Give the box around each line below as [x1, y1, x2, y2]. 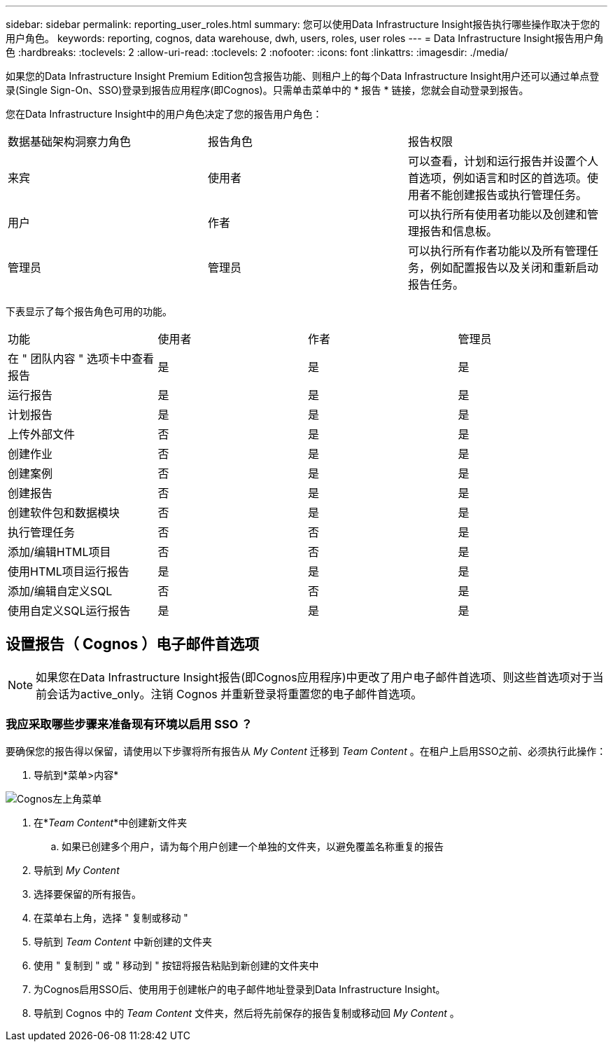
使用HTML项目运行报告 [8, 564, 129, 578]
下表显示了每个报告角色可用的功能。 [6, 305, 172, 317]
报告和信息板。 [418, 224, 498, 238]
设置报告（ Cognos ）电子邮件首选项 [6, 635, 260, 653]
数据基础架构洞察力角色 [8, 134, 132, 148]
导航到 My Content [34, 864, 120, 876]
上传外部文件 [8, 427, 76, 441]
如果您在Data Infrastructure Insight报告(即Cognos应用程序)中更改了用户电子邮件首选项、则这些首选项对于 [36, 670, 593, 684]
